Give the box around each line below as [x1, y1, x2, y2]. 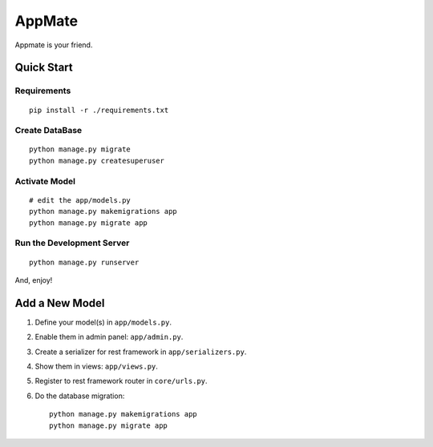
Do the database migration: [34, 391, 125, 401]
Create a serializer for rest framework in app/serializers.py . [34, 347, 247, 356]
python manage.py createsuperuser [29, 156, 164, 165]
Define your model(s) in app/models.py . [34, 317, 172, 327]
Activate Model [14, 175, 76, 187]
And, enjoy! [14, 275, 53, 284]
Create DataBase [14, 125, 83, 136]
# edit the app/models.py [29, 195, 132, 204]
